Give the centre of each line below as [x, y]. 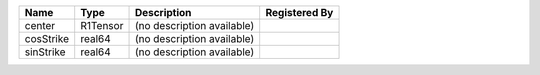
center [40, 25]
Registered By [299, 12]
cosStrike [47, 38]
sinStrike [45, 52]
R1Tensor [102, 25]
